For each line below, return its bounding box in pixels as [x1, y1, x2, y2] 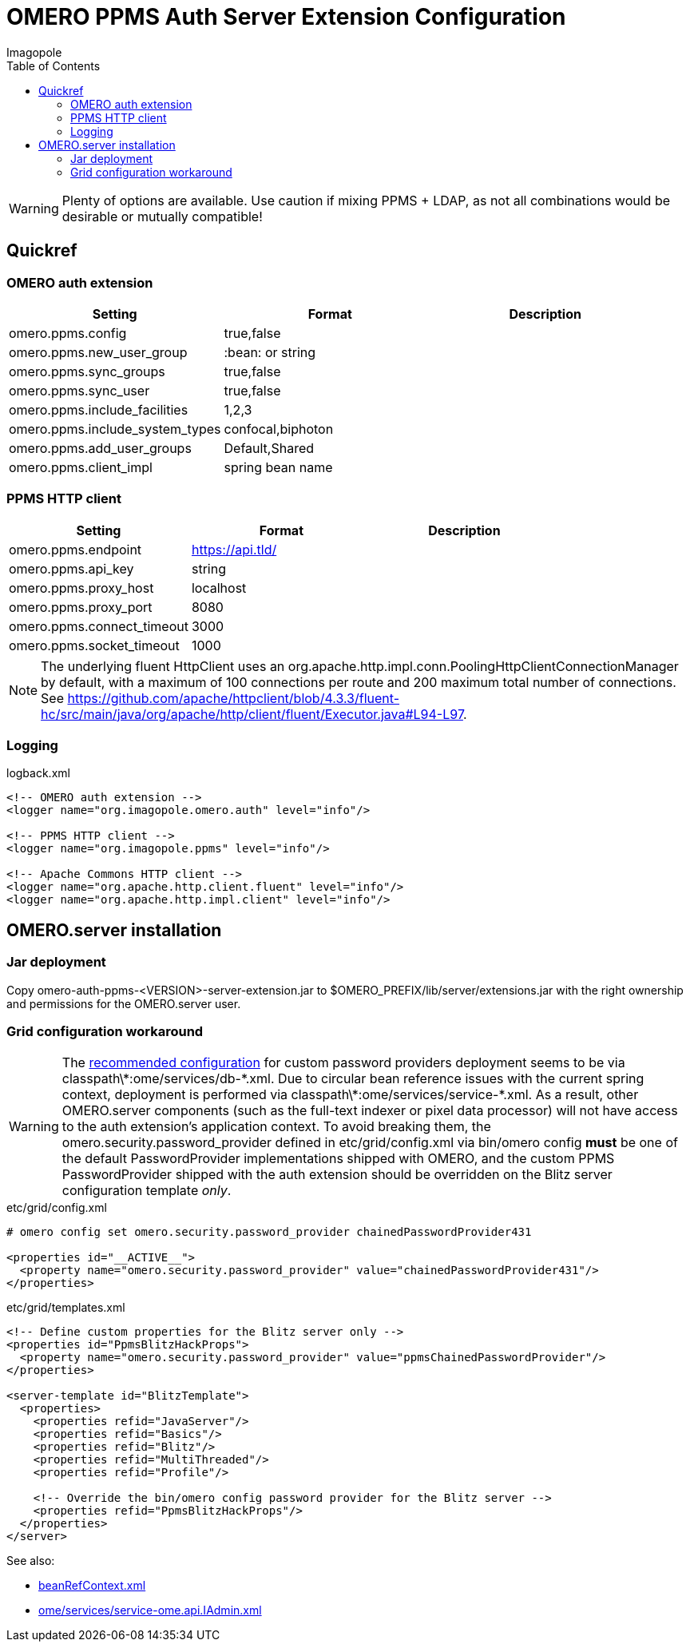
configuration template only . [61, 1182, 232, 1199]
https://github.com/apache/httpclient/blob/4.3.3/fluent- [67, 689, 400, 706]
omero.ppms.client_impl [9, 459, 153, 475]
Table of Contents [6, 58, 101, 73]
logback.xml [6, 766, 70, 780]
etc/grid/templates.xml [6, 1301, 125, 1315]
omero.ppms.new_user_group [9, 343, 188, 360]
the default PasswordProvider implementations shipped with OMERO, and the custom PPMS [61, 1150, 615, 1167]
